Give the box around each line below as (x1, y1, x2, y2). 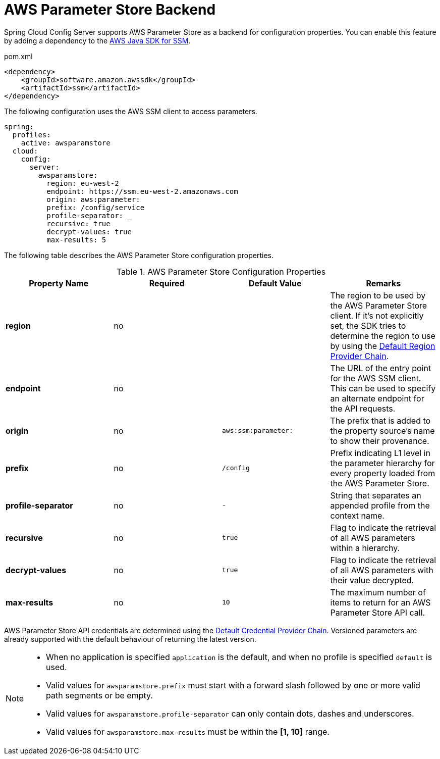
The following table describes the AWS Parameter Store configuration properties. (4, 250, 273, 260)
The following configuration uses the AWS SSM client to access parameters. (4, 107, 257, 116)
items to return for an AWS (330, 597, 431, 608)
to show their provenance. (330, 435, 429, 446)
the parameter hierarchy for (330, 458, 435, 468)
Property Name (29, 278, 89, 288)
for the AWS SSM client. (330, 373, 421, 383)
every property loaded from (330, 468, 435, 478)
